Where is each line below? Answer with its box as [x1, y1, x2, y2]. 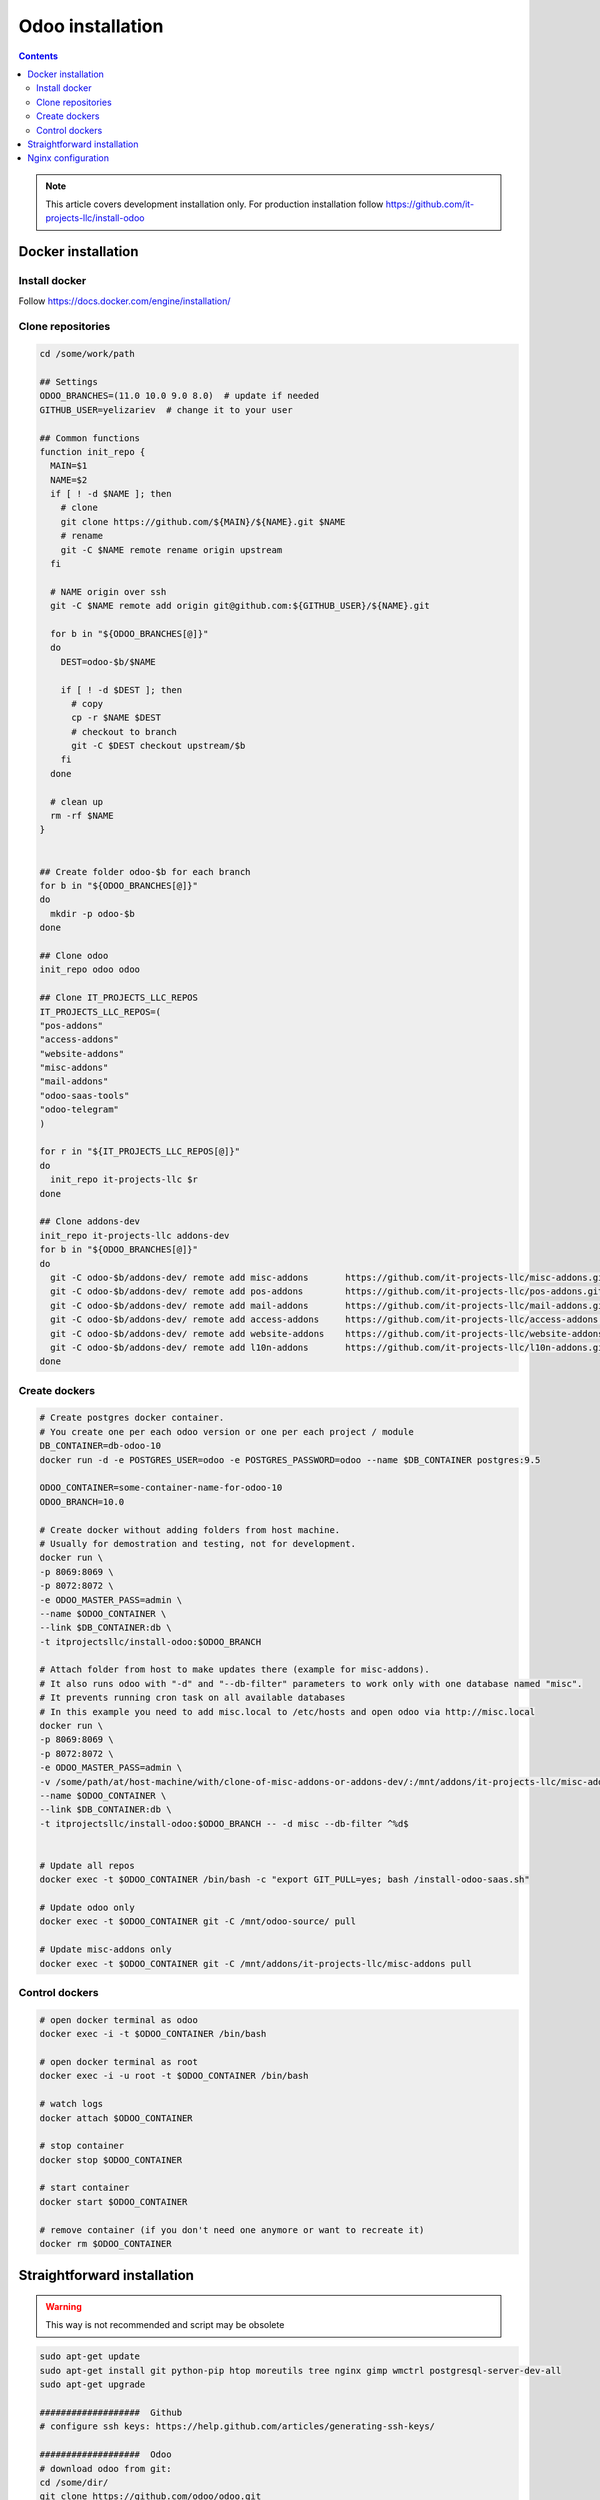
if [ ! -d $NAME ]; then [50, 488, 172, 500]
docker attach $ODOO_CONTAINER [39, 2112, 194, 2124]
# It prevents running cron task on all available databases [39, 1692, 346, 1704]
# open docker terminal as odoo [39, 2014, 199, 2025]
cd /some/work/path [39, 348, 135, 360]
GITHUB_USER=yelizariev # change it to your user [39, 404, 294, 415]
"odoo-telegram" [39, 1104, 120, 1115]
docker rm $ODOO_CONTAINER [39, 2238, 172, 2250]
